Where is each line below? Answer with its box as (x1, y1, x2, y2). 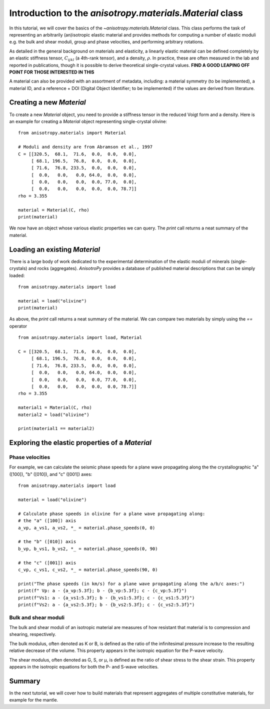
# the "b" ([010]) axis (18, 539, 76, 544)
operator (9, 323, 27, 329)
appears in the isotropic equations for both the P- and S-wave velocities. (9, 664, 159, 669)
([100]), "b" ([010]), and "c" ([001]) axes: (9, 471, 92, 477)
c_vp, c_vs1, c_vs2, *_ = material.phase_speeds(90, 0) (18, 566, 158, 572)
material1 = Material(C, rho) (18, 405, 92, 410)
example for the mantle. (9, 697, 58, 703)
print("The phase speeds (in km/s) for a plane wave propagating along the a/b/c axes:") (18, 580, 245, 586)
